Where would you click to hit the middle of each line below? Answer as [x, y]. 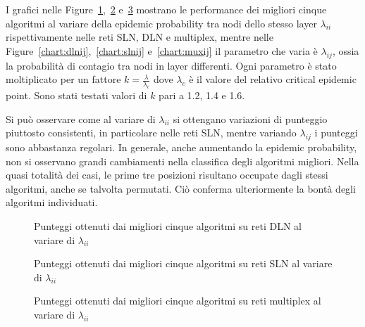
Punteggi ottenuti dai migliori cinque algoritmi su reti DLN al [168, 225]
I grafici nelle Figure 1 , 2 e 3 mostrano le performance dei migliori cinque [166, 9]
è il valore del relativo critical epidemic [273, 79]
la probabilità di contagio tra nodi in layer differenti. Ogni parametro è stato [171, 65]
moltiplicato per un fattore [63, 79]
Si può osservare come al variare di [81, 118]
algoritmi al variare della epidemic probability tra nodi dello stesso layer [161, 23]
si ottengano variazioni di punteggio [250, 118]
